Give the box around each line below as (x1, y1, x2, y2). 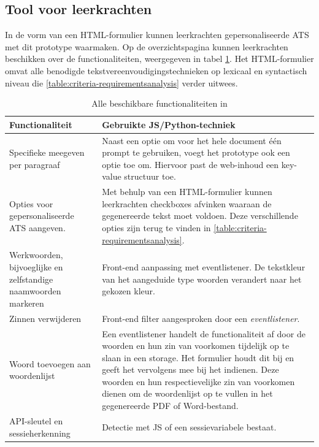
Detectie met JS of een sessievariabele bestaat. (102, 420, 277, 433)
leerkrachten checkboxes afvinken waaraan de (102, 197, 272, 210)
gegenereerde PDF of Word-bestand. (102, 399, 239, 412)
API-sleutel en (9, 414, 63, 427)
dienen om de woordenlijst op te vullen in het (102, 387, 273, 400)
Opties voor (9, 197, 53, 210)
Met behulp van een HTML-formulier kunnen (102, 185, 272, 198)
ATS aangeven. (9, 221, 66, 234)
